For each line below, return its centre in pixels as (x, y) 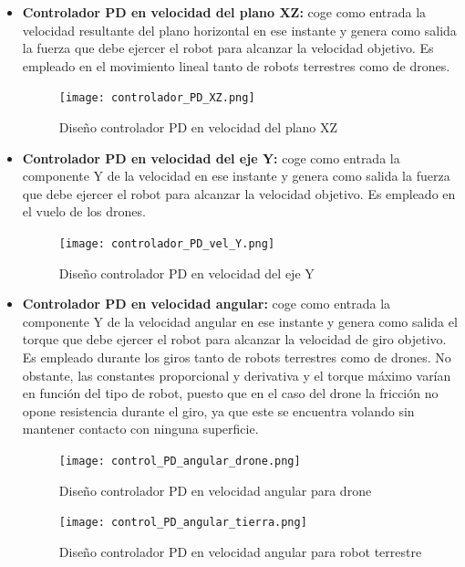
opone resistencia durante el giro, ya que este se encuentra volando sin (218, 410)
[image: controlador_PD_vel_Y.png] (167, 244)
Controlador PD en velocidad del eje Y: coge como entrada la (211, 157)
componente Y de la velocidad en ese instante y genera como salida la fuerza (236, 176)
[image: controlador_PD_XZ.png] (157, 98)
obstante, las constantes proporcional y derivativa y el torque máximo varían (237, 375)
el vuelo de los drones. (84, 211)
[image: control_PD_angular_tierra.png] (183, 523)
